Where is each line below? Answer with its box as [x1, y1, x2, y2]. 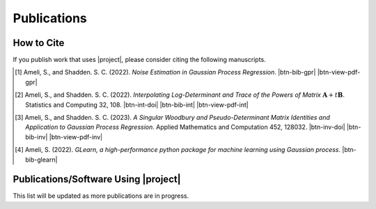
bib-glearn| [25, 155, 58, 164]
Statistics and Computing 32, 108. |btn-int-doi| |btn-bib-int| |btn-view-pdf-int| [25, 100, 249, 109]
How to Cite [13, 37, 65, 49]
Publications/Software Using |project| [13, 173, 181, 185]
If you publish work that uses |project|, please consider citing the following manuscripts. [13, 56, 266, 64]
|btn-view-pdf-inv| [49, 132, 103, 141]
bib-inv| [25, 132, 48, 141]
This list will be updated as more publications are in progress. [13, 192, 189, 200]
